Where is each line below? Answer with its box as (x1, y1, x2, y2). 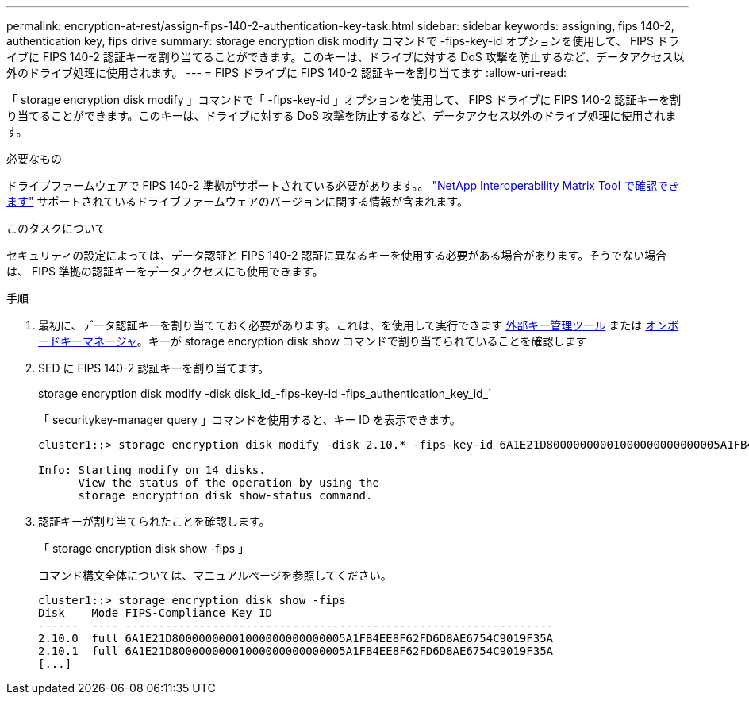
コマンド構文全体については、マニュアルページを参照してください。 (38, 568, 392, 582)
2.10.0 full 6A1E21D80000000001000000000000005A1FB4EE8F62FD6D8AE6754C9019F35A (38, 632, 554, 645)
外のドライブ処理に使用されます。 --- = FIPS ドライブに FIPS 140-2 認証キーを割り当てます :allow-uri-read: (6, 66, 567, 79)
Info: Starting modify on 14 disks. (38, 464, 266, 476)
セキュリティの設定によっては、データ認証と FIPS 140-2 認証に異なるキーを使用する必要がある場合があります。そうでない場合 (6, 248, 667, 262)
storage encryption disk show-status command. (78, 489, 373, 502)
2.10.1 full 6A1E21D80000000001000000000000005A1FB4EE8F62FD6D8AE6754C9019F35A (38, 645, 554, 657)
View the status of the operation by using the (78, 476, 379, 489)
